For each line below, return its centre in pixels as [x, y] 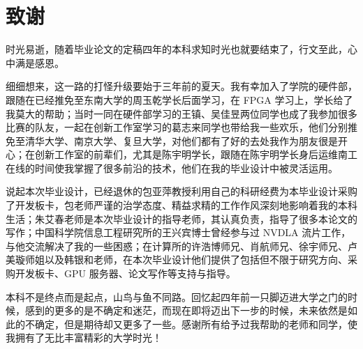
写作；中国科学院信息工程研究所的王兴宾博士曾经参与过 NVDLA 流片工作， [178, 232]
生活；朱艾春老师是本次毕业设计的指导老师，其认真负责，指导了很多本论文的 [181, 218]
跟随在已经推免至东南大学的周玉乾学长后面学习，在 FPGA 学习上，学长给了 [179, 99]
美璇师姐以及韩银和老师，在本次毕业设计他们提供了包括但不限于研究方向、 [177, 259]
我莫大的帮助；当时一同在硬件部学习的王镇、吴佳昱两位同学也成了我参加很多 [181, 113]
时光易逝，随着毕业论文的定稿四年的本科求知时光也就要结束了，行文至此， [177, 49]
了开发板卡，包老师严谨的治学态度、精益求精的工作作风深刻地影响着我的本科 [181, 205]
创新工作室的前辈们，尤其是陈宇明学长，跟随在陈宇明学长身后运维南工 [196, 154]
